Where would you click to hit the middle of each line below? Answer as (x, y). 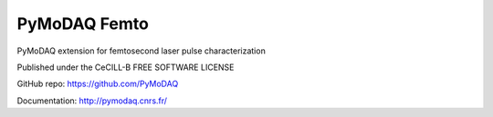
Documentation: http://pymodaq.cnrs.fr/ (92, 101)
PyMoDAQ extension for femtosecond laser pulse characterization (142, 51)
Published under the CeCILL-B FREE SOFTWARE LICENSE (126, 67)
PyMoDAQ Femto (83, 24)
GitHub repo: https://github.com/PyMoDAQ (98, 84)
